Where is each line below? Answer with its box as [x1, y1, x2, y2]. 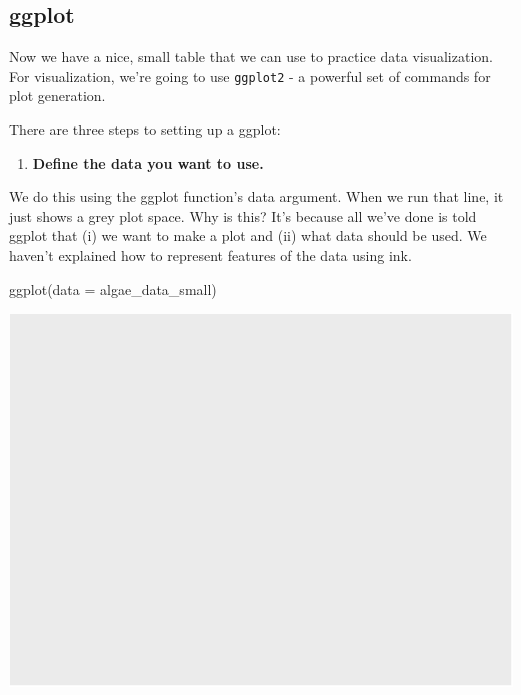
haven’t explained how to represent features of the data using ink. [9, 245, 412, 266]
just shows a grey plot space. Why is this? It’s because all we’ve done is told [9, 205, 477, 226]
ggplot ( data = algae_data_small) [9, 278, 217, 299]
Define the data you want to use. [32, 152, 264, 173]
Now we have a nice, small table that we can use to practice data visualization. [9, 46, 493, 67]
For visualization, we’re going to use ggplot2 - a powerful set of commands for [9, 65, 491, 86]
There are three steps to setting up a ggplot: [9, 119, 281, 140]
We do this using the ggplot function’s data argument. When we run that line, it [9, 186, 504, 207]
